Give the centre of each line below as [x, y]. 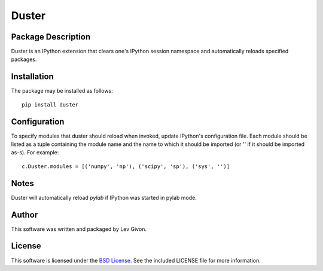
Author [25, 214]
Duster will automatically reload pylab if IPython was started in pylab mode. [104, 197]
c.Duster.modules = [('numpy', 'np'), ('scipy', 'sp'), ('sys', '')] [126, 166]
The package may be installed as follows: [62, 91]
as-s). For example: [35, 153]
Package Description [51, 37]
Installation [32, 77]
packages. [24, 59]
